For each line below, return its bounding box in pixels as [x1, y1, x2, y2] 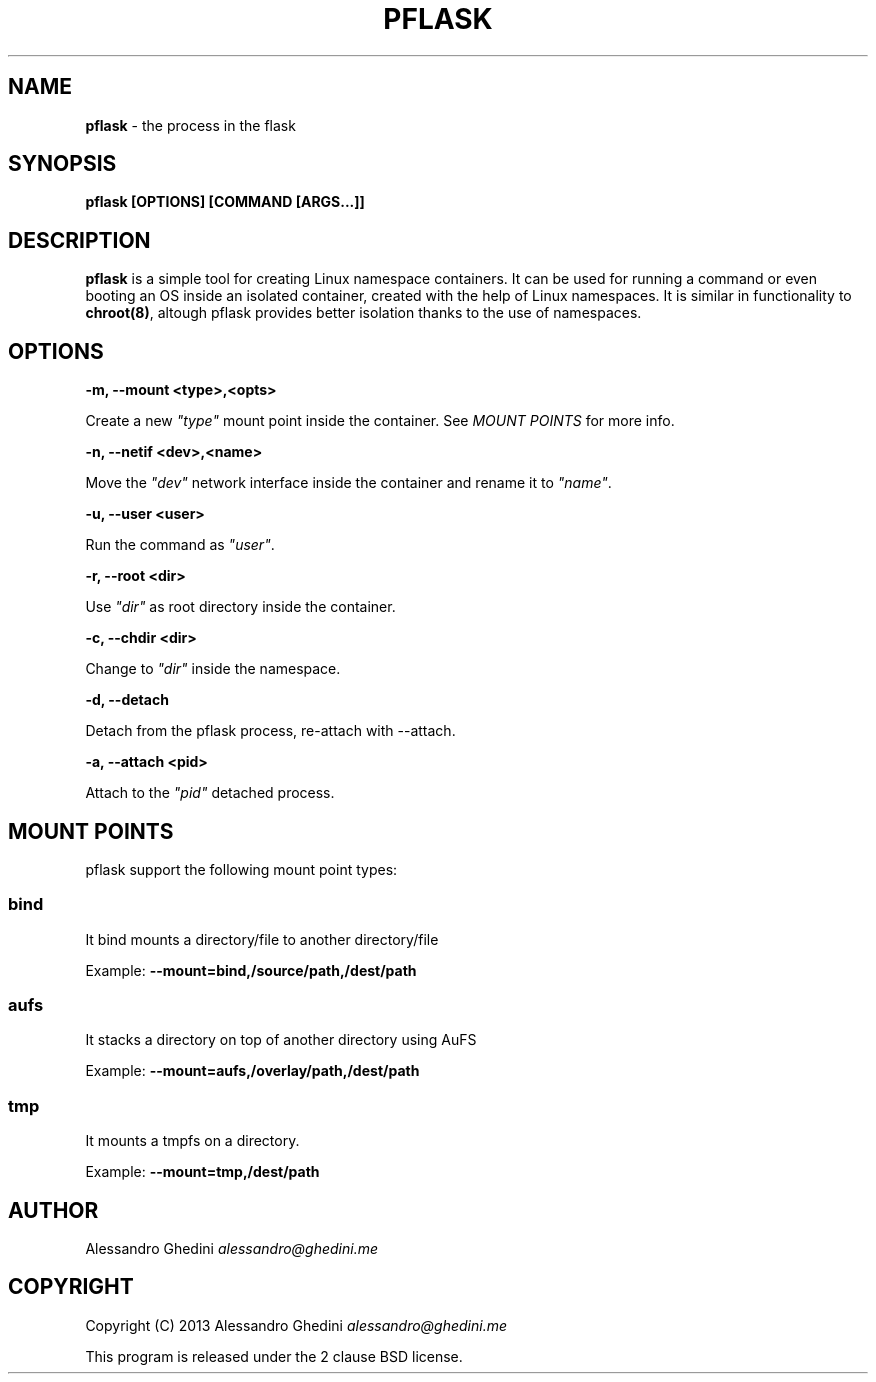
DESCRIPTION [8, 227, 151, 253]
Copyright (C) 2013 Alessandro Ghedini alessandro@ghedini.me [85, 1316, 508, 1334]
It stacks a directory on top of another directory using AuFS [85, 1031, 477, 1049]
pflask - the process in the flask [85, 116, 296, 134]
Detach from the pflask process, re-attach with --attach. [85, 722, 456, 740]
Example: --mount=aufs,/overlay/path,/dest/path [85, 1062, 420, 1080]
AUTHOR [8, 1197, 99, 1223]
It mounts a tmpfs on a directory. [85, 1132, 300, 1150]
